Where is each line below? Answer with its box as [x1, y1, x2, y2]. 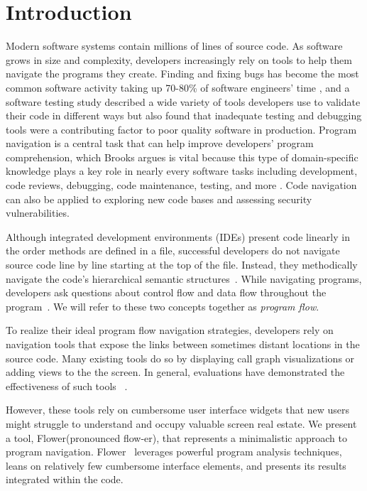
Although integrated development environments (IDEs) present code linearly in [6, 229, 350, 244]
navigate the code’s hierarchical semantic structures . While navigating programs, [6, 271, 362, 286]
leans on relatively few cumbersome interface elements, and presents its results [6, 458, 346, 473]
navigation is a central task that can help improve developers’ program [6, 136, 314, 151]
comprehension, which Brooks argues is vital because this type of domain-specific [6, 149, 358, 164]
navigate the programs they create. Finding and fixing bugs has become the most [6, 66, 359, 81]
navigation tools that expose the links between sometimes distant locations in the [6, 337, 360, 351]
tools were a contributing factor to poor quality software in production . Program [6, 122, 357, 136]
